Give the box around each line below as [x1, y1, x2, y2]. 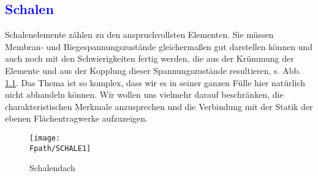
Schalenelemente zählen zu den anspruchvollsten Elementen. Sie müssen [5, 28, 274, 41]
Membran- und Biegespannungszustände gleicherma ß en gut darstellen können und [5, 40, 312, 53]
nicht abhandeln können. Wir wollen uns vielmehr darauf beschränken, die [5, 88, 284, 101]
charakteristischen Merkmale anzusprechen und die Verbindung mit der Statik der [5, 100, 313, 112]
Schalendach [29, 161, 75, 174]
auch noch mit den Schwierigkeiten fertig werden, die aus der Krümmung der [5, 52, 294, 65]
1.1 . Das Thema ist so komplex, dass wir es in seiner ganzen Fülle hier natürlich [5, 76, 305, 89]
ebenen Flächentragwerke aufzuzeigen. [5, 112, 148, 125]
